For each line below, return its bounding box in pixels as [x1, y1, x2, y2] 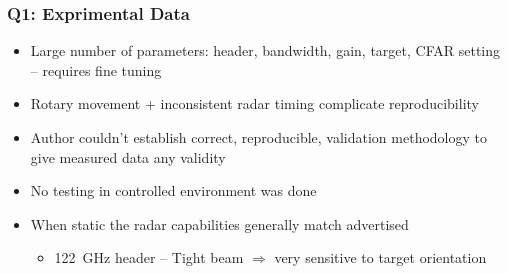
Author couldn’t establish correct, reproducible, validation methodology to [30, 127, 487, 147]
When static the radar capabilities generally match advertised [30, 213, 409, 234]
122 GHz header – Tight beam [54, 247, 244, 268]
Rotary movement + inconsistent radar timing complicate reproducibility [30, 93, 479, 114]
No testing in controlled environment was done [30, 180, 317, 201]
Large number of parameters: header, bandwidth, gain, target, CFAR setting [30, 40, 501, 61]
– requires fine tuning [30, 59, 162, 80]
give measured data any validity [30, 146, 226, 167]
